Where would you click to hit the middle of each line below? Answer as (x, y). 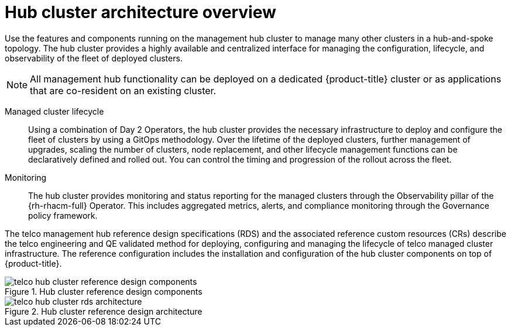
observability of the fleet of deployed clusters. (94, 58)
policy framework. (63, 215)
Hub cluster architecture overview (140, 12)
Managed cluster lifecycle (54, 111)
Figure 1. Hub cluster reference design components (104, 291)
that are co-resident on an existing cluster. (123, 90)
